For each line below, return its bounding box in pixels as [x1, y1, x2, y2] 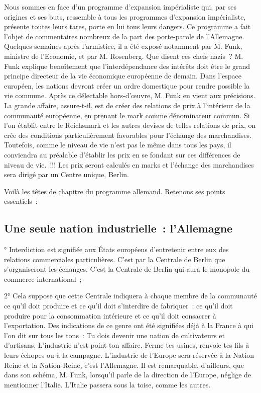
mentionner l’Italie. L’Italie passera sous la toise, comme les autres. [4, 379, 211, 389]
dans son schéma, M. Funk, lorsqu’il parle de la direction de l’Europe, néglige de [4, 369, 251, 380]
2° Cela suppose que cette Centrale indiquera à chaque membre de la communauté [4, 290, 257, 301]
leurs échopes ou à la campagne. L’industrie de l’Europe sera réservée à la [4, 350, 231, 360]
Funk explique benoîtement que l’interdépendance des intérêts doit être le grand [4, 60, 250, 71]
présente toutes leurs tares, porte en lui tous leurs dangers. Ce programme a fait [4, 21, 251, 32]
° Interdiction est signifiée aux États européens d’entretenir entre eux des [4, 244, 229, 255]
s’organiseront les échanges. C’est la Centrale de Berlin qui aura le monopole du [4, 264, 250, 274]
